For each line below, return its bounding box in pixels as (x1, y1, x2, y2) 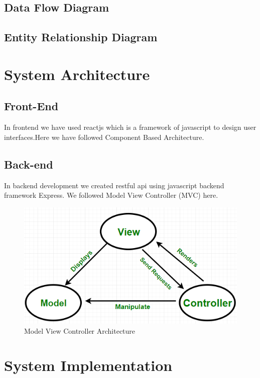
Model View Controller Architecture (24, 325, 136, 336)
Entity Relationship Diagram (4, 29, 158, 45)
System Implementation (4, 355, 173, 375)
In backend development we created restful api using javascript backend (4, 180, 224, 190)
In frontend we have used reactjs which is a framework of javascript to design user (4, 122, 256, 132)
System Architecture (4, 63, 150, 84)
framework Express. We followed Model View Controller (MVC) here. (4, 190, 218, 200)
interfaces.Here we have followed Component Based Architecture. (4, 131, 204, 142)
